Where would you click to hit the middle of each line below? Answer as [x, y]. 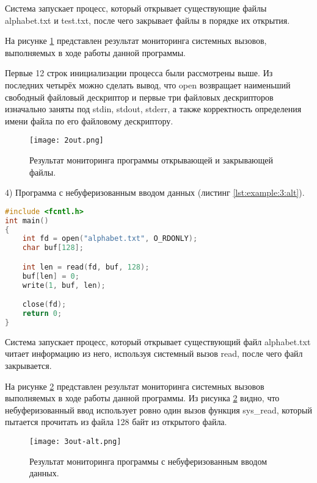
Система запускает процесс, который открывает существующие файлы [136, 8]
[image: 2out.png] [67, 141]
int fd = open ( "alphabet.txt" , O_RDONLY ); [110, 239]
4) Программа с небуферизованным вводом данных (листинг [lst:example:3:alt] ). [155, 192]
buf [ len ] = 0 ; [51, 276]
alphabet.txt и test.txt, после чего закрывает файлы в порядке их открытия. [148, 20]
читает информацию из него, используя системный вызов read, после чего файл [154, 353]
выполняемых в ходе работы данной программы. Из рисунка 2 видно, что [142, 398]
